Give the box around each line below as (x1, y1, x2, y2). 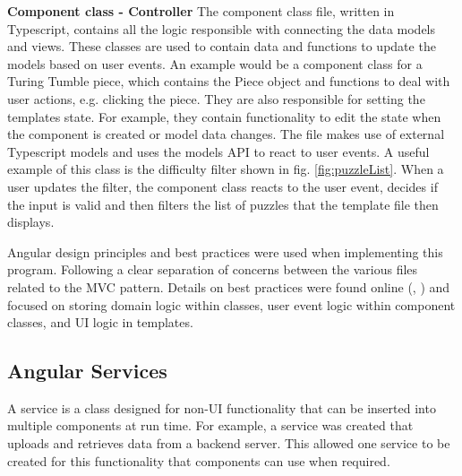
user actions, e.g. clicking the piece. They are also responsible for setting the (7, 89, 425, 108)
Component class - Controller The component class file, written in (7, 2, 395, 20)
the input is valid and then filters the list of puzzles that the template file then (7, 195, 439, 213)
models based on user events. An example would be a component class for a (7, 54, 423, 73)
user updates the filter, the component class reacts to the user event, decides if (7, 177, 438, 195)
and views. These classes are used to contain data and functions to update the (7, 37, 436, 56)
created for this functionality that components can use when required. (7, 451, 390, 470)
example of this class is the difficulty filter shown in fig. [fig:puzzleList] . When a (7, 160, 444, 178)
